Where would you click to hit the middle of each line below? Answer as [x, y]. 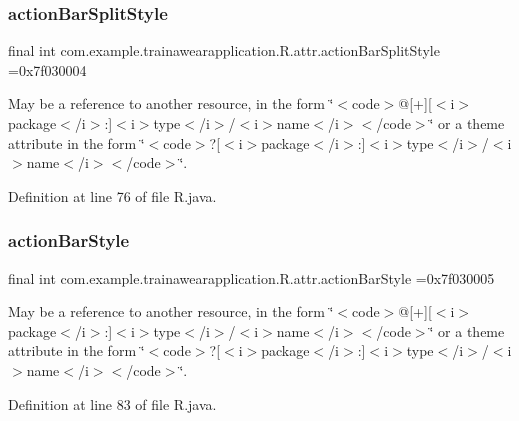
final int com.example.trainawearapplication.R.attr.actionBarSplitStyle [224, 50]
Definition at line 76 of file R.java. [112, 195]
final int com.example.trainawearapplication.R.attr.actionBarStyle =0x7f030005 [251, 277]
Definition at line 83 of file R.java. [112, 403]
